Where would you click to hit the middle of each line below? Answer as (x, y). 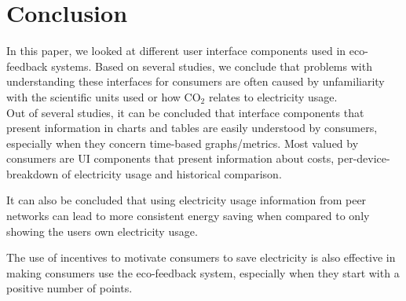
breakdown (33, 173)
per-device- (364, 158)
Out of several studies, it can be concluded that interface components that (185, 112)
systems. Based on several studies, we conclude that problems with (212, 66)
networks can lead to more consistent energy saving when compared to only (188, 216)
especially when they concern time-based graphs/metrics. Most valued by (183, 143)
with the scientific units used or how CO (104, 96)
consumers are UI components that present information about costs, (170, 158)
